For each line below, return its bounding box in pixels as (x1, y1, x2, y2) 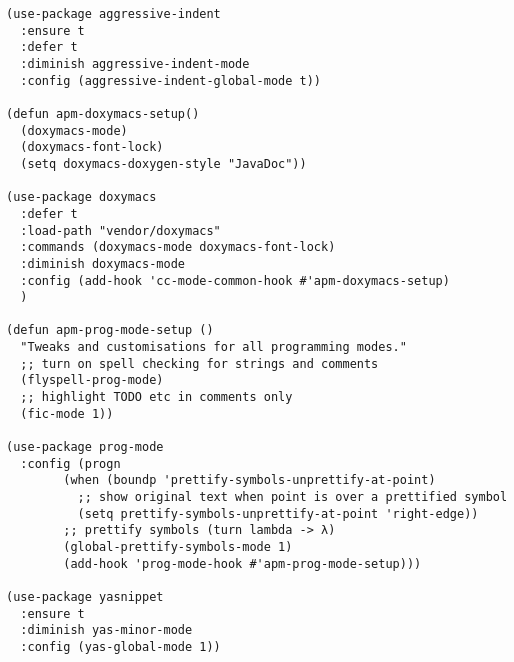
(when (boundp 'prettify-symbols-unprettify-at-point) (63, 473, 436, 488)
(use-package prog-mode (6, 440, 164, 455)
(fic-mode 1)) (20, 406, 114, 421)
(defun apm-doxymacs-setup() (6, 106, 200, 121)
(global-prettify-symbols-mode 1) (63, 540, 293, 554)
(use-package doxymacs (6, 190, 157, 205)
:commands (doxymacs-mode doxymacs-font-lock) (20, 240, 336, 255)
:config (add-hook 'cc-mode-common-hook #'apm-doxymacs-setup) (20, 273, 450, 288)
